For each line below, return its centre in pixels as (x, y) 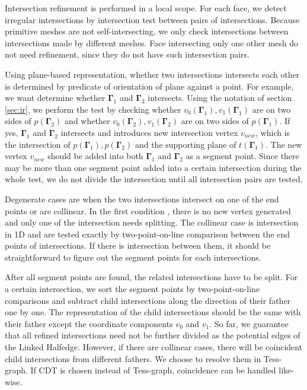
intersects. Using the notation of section (220, 98)
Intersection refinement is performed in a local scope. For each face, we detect (146, 8)
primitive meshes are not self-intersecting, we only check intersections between (147, 31)
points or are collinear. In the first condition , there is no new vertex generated (148, 210)
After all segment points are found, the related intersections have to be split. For (151, 277)
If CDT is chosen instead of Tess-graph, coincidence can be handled (153, 370)
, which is (273, 132)
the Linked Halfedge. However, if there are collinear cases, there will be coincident (154, 347)
